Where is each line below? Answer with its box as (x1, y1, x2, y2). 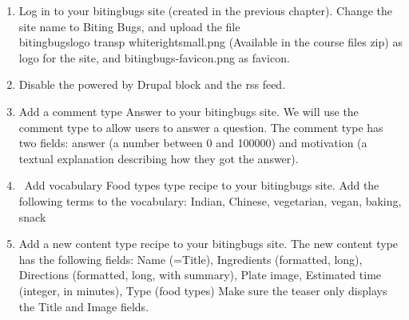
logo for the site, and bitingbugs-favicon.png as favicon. (18, 49, 290, 66)
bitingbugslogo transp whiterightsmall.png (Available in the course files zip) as (18, 34, 403, 50)
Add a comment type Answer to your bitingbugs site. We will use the (18, 102, 359, 119)
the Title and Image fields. (18, 298, 149, 314)
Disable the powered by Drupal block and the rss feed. (18, 76, 286, 93)
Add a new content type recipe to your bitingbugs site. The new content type (18, 235, 399, 252)
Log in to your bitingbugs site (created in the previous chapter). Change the (18, 2, 393, 18)
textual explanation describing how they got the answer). (18, 150, 299, 166)
